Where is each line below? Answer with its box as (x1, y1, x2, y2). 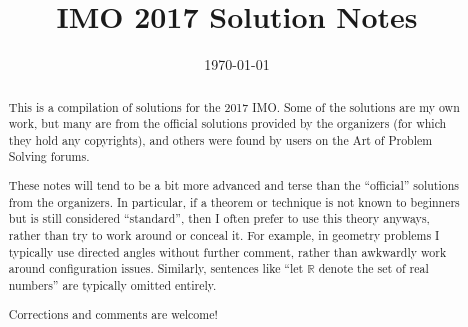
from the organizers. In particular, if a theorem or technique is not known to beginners (8, 193, 460, 210)
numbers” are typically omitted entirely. (8, 276, 217, 293)
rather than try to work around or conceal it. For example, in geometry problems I (8, 227, 440, 243)
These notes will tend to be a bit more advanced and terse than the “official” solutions (8, 177, 460, 194)
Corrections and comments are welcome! (8, 305, 218, 322)
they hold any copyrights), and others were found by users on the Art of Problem (8, 131, 433, 148)
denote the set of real (318, 260, 429, 277)
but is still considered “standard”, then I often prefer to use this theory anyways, (8, 210, 430, 227)
